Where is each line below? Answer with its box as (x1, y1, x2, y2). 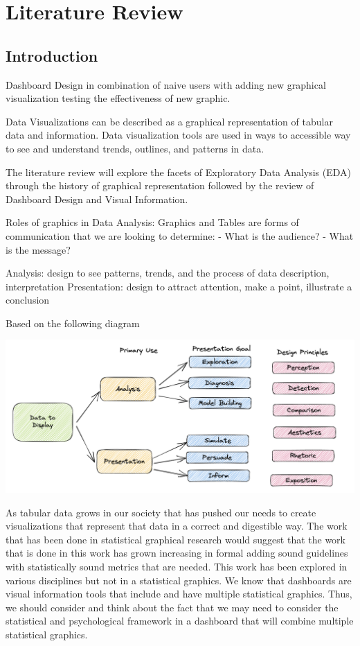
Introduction (6, 44, 98, 66)
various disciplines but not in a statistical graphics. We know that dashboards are (6, 573, 352, 587)
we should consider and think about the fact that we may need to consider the (6, 600, 339, 614)
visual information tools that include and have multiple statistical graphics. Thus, (6, 586, 352, 601)
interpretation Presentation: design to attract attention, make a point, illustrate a (6, 279, 352, 293)
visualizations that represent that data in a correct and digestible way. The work (6, 518, 348, 533)
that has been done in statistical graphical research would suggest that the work (6, 532, 345, 546)
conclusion (6, 293, 50, 307)
